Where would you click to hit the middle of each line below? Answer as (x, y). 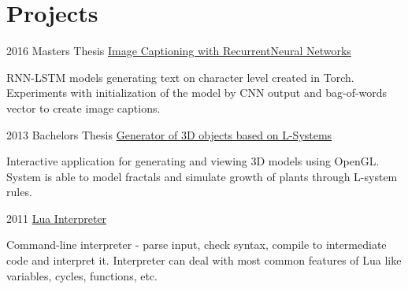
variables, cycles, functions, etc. (82, 275)
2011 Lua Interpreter (57, 218)
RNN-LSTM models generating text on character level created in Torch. (180, 77)
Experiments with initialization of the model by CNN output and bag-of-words (197, 93)
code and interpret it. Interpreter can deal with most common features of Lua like (204, 260)
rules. (19, 192)
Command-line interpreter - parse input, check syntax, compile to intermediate (197, 245)
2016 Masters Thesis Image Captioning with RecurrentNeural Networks (179, 51)
